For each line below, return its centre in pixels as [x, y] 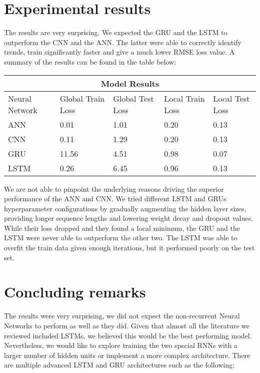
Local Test [231, 98]
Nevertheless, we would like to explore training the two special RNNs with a [121, 345]
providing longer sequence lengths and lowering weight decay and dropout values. [128, 218]
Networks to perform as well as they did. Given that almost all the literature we [127, 325]
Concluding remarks [75, 292]
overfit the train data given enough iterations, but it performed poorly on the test [129, 248]
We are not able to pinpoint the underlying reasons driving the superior [114, 189]
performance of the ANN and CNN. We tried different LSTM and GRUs [115, 199]
